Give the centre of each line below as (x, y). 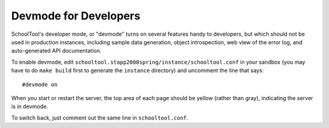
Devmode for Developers (76, 16)
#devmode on (40, 84)
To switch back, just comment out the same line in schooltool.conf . (100, 118)
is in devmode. (30, 107)
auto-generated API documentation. (56, 51)
